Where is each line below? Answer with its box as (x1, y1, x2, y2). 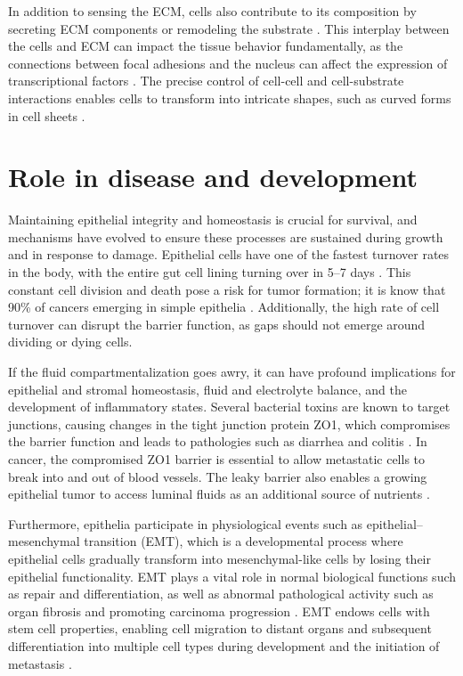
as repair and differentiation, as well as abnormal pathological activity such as (8, 584, 434, 603)
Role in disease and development (8, 159, 418, 195)
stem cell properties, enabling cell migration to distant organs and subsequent (8, 619, 432, 638)
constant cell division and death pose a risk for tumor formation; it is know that (8, 280, 446, 298)
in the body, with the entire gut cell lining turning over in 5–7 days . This (8, 263, 411, 281)
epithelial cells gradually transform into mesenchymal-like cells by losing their (8, 549, 431, 567)
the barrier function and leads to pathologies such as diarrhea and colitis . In (8, 432, 427, 451)
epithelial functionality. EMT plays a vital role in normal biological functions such (8, 566, 457, 585)
